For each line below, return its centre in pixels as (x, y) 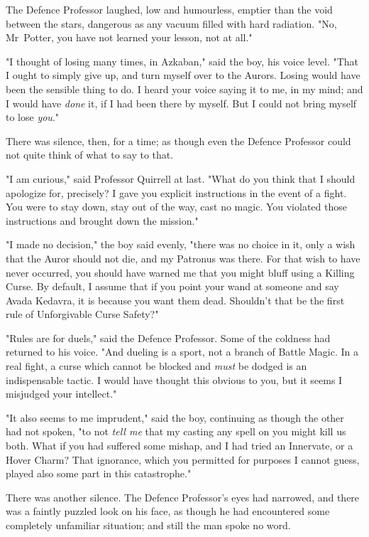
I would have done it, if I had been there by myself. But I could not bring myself (181, 103)
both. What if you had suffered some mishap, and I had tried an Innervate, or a (180, 446)
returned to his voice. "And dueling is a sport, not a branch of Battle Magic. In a (182, 352)
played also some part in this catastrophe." (99, 473)
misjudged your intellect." (61, 394)
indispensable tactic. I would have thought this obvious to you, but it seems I (174, 379)
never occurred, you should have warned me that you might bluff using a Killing (180, 272)
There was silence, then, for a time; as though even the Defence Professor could (178, 140)
